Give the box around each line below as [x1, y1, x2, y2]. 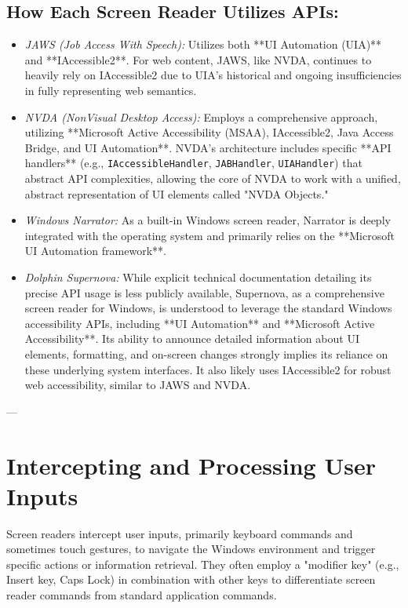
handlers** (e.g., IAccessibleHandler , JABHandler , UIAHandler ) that [24, 155, 362, 171]
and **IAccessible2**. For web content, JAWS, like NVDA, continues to [24, 51, 372, 67]
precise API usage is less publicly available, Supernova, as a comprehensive [24, 284, 384, 300]
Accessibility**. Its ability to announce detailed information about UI [24, 330, 359, 347]
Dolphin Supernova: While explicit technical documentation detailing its [24, 268, 372, 285]
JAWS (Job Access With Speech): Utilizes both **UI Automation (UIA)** [24, 36, 382, 53]
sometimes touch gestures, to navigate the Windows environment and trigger [6, 541, 376, 557]
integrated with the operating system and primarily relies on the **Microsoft [24, 227, 395, 243]
